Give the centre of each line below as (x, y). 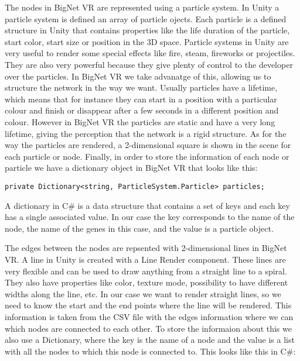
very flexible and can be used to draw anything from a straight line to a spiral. (146, 271)
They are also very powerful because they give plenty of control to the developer (149, 64)
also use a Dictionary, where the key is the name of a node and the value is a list (150, 340)
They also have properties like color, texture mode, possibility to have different (146, 282)
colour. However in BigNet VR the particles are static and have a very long (140, 121)
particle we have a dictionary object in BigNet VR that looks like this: (131, 168)
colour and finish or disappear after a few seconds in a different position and (142, 110)
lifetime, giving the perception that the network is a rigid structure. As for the (146, 133)
